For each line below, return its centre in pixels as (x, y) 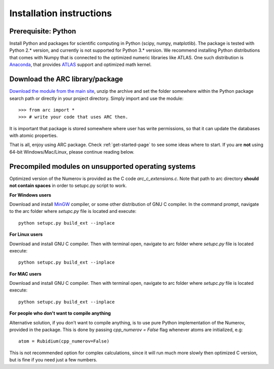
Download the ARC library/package (66, 79)
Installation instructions (61, 13)
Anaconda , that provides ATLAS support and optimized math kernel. (80, 65)
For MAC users (25, 274)
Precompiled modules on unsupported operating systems (102, 167)
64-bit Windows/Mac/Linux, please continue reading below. (72, 152)
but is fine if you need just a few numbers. (53, 360)
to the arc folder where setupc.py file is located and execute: (73, 211)
